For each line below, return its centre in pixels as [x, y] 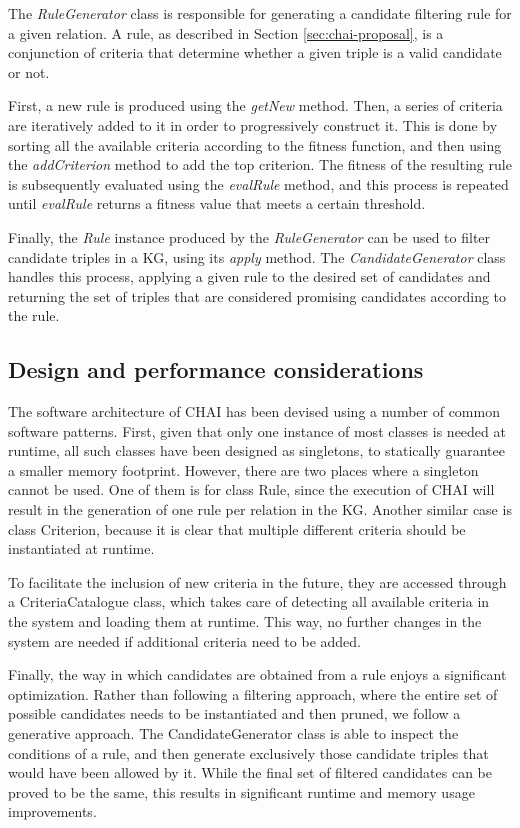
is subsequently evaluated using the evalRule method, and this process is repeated [258, 183]
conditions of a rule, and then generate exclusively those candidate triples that [248, 752]
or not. [29, 71]
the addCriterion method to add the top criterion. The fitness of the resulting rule [260, 164]
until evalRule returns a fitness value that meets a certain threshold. [217, 203]
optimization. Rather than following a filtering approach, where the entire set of [253, 693]
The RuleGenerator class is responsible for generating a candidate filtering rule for [260, 13]
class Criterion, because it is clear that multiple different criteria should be [237, 528]
